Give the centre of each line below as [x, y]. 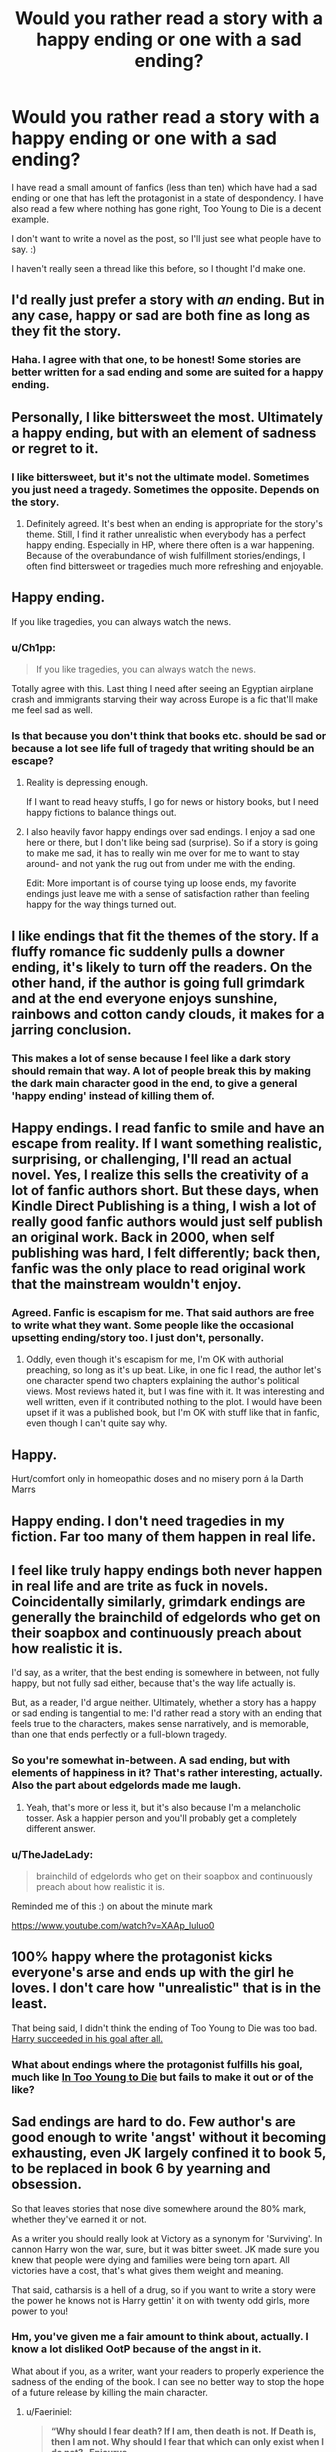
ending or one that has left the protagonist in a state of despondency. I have [167, 198]
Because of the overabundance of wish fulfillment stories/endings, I [165, 555]
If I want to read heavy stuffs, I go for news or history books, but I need [172, 802]
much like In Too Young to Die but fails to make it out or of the [162, 2077]
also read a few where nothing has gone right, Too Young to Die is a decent [166, 208]
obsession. [47, 2184]
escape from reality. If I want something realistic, [167, 1143]
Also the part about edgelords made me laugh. [126, 1785]
